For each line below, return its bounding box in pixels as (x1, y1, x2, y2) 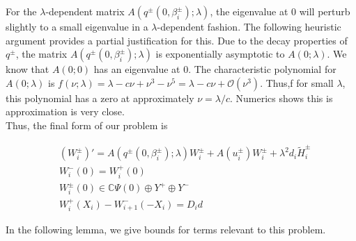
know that (6, 62, 49, 76)
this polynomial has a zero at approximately (6, 90, 194, 105)
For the (6, 4, 37, 18)
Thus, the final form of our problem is (6, 117, 168, 132)
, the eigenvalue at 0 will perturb (210, 4, 350, 18)
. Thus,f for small (260, 75, 334, 90)
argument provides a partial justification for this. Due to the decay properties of (6, 33, 348, 47)
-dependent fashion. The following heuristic (157, 19, 341, 33)
